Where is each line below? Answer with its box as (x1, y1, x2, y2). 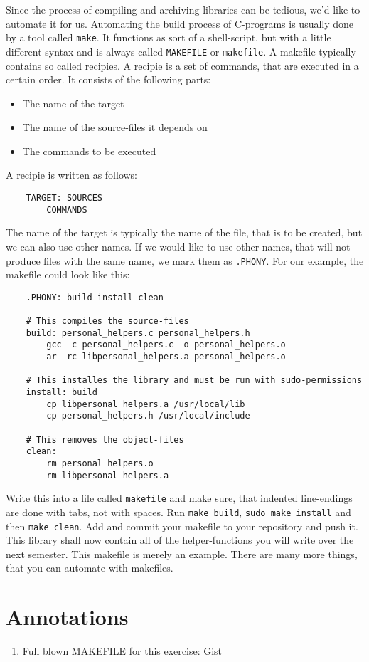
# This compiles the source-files (26, 316, 189, 327)
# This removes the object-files (26, 434, 184, 445)
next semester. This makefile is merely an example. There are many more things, (6, 546, 358, 561)
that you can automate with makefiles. (6, 560, 173, 575)
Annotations (6, 602, 129, 631)
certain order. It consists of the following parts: (6, 72, 211, 87)
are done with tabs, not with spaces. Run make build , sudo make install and (6, 504, 351, 519)
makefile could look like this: (6, 267, 130, 282)
